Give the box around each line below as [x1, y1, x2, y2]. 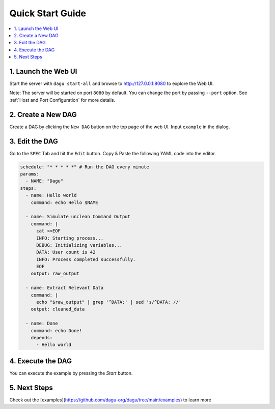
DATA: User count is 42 [36, 249, 96, 255]
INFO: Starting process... [36, 235, 104, 241]
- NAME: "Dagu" [25, 178, 64, 184]
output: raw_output [31, 271, 80, 277]
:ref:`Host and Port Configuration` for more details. [9, 97, 116, 103]
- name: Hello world [25, 192, 77, 198]
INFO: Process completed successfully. [36, 256, 136, 262]
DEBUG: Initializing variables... [36, 242, 122, 248]
